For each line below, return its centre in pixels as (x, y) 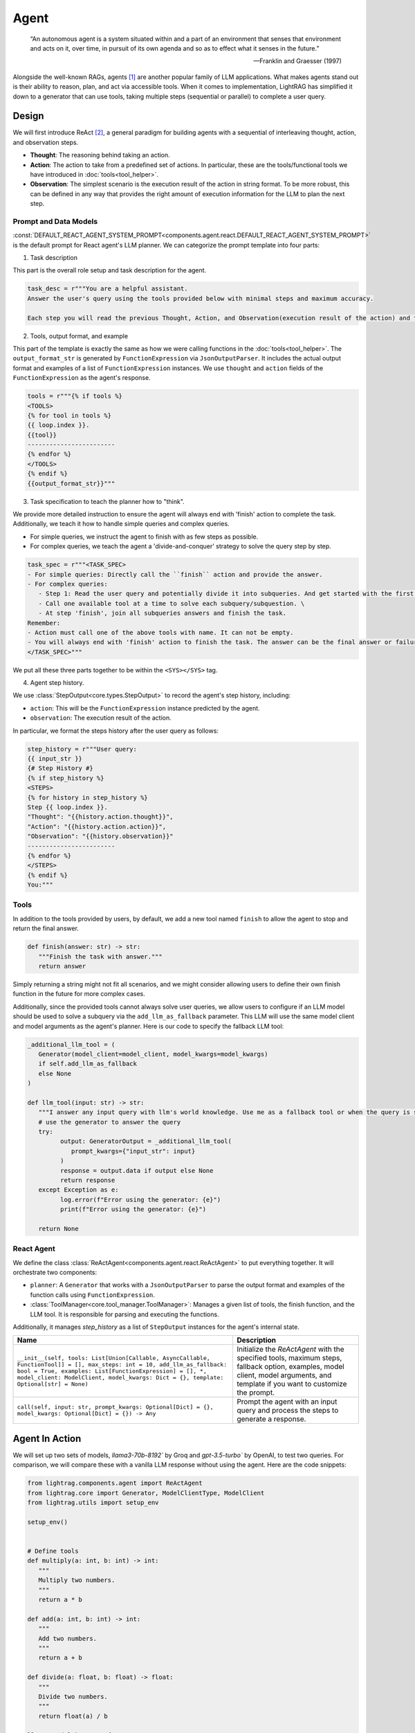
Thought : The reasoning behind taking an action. (100, 155)
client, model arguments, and (284, 1375)
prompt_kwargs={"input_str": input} (133, 1151)
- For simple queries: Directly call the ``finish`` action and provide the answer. (175, 574)
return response (87, 1180)
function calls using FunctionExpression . (93, 1295)
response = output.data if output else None (137, 1170)
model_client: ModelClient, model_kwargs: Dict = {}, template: (120, 1377)
